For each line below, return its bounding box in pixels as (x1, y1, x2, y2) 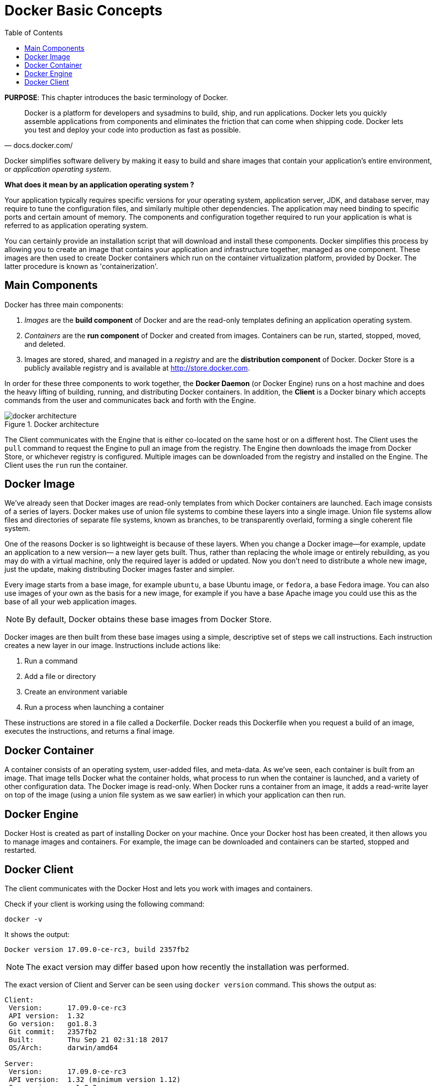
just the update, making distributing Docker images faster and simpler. (4, 565, 234, 574)
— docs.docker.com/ (4, 140, 73, 149)
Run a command (24, 657, 78, 666)
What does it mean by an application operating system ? (4, 180, 194, 189)
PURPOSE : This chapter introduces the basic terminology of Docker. (4, 93, 228, 102)
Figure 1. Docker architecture (4, 419, 99, 428)
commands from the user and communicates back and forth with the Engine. (4, 396, 256, 405)
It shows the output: (4, 930, 70, 939)
